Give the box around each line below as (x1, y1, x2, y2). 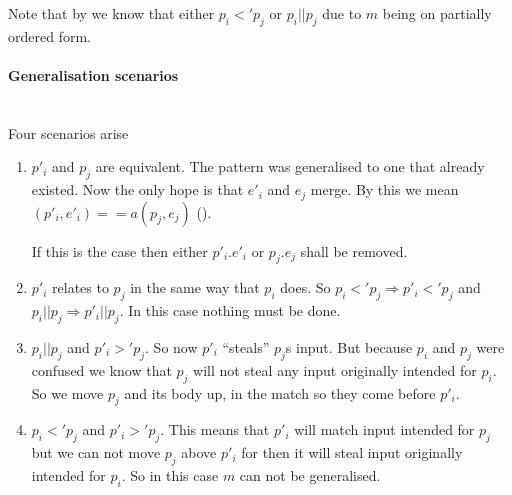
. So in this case (121, 465, 219, 485)
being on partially (382, 3, 492, 23)
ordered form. (8, 25, 91, 46)
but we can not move (31, 442, 161, 463)
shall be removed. (300, 240, 408, 261)
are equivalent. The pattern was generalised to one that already (95, 156, 485, 177)
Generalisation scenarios (8, 64, 179, 85)
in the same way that (130, 277, 260, 298)
